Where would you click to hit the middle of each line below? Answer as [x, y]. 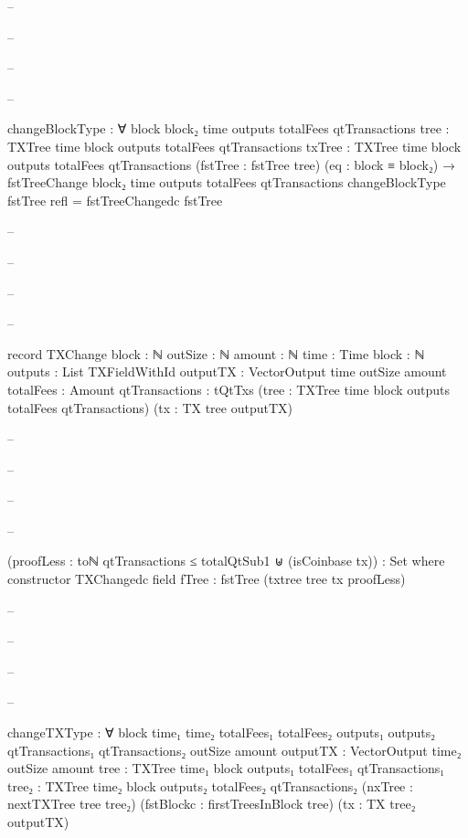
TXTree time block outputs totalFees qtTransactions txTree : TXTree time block [234, 146]
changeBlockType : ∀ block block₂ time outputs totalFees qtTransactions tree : [229, 128]
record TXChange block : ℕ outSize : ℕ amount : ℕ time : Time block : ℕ [216, 353]
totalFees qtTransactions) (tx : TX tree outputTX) [150, 407]
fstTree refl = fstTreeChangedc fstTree [115, 200]
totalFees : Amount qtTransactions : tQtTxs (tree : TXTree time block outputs [229, 389]
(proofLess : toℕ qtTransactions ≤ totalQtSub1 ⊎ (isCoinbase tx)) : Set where [226, 561]
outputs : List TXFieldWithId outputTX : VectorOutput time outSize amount [227, 371]
